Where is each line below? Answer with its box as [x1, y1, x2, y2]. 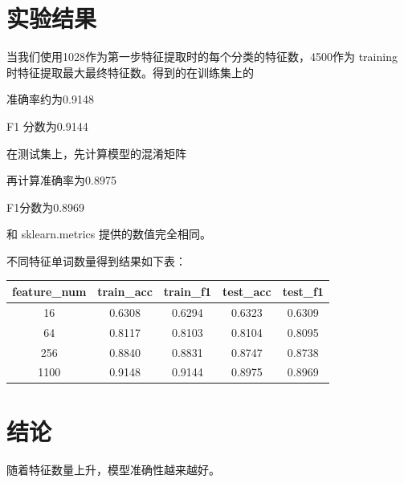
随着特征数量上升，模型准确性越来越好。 [6, 461, 220, 477]
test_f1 [282, 282, 324, 299]
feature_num [12, 282, 87, 299]
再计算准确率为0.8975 [6, 172, 116, 189]
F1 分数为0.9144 [6, 117, 88, 134]
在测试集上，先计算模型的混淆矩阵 [6, 144, 186, 161]
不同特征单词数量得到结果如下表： [6, 252, 186, 269]
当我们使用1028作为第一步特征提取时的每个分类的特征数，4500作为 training [6, 48, 398, 65]
